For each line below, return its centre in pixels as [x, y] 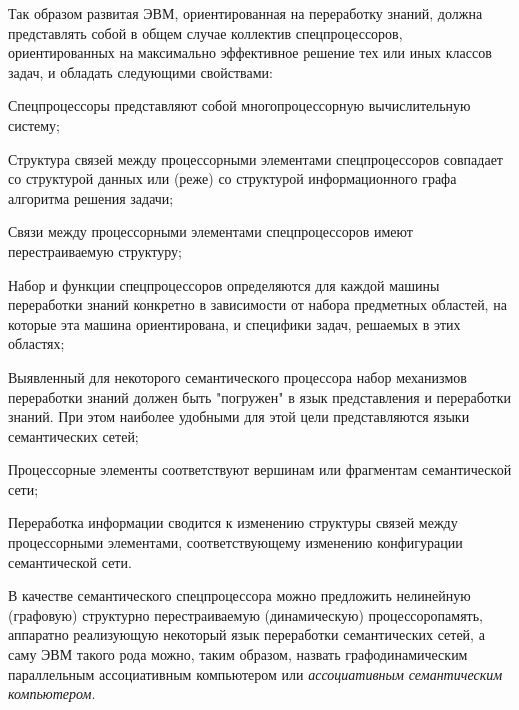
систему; [34, 124]
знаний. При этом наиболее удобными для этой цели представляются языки [239, 416]
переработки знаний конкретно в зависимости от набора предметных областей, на [257, 304]
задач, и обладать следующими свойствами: [140, 71]
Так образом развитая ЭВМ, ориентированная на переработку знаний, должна [245, 13]
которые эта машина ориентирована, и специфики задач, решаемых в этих [234, 323]
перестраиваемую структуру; [95, 250]
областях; [36, 343]
